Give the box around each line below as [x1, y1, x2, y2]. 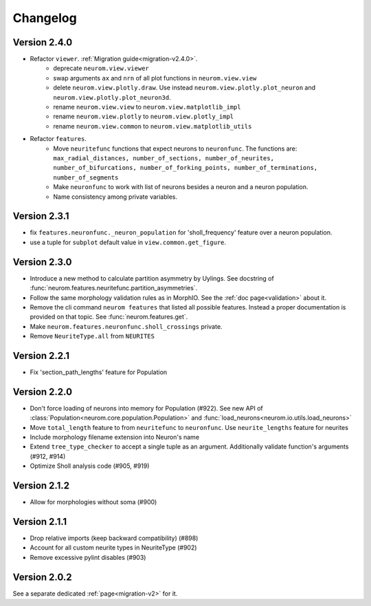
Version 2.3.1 [12, 210, 69, 222]
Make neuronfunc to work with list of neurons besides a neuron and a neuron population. [53, 183, 308, 191]
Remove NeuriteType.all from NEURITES [30, 332, 155, 340]
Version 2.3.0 [12, 256, 72, 268]
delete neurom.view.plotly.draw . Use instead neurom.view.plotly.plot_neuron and [53, 83, 316, 92]
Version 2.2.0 [12, 386, 72, 398]
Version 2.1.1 [12, 516, 67, 528]
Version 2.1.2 [12, 480, 70, 492]
